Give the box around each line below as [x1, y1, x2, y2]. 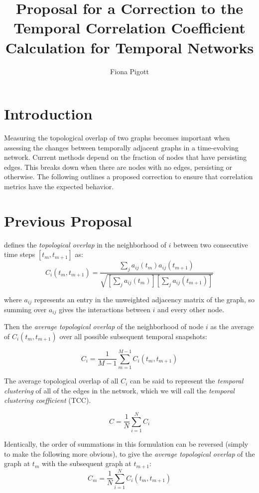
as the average [210, 321, 254, 332]
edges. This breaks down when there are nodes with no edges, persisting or [4, 161, 233, 172]
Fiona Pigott [110, 66, 149, 76]
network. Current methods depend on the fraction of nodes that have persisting [4, 152, 247, 162]
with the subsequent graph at [41, 458, 131, 469]
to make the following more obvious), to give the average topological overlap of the [4, 448, 255, 459]
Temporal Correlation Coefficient [13, 17, 246, 38]
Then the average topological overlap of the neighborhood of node [4, 321, 204, 332]
